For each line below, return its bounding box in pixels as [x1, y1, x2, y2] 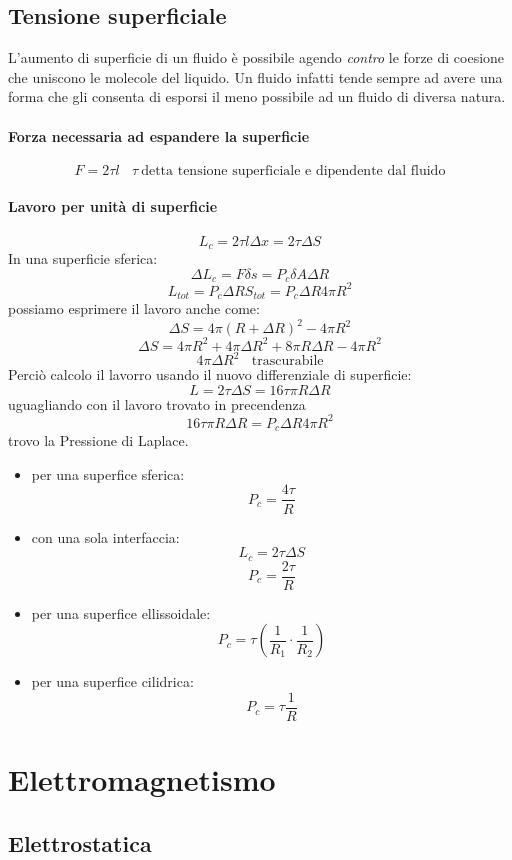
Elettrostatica [8, 827, 152, 858]
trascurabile [251, 354, 324, 369]
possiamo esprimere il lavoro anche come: [8, 298, 260, 319]
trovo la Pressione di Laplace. [8, 430, 189, 451]
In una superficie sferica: [8, 248, 158, 269]
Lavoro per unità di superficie [8, 196, 218, 217]
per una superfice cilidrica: [31, 671, 194, 692]
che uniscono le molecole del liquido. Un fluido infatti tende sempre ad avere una [8, 66, 503, 87]
